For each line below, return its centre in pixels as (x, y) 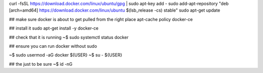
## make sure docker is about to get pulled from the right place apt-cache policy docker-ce (101, 19)
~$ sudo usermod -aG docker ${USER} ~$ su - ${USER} (66, 55)
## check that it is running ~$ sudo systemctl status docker (69, 37)
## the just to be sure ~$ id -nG (41, 64)
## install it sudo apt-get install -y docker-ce (54, 28)
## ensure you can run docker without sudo (53, 46)
